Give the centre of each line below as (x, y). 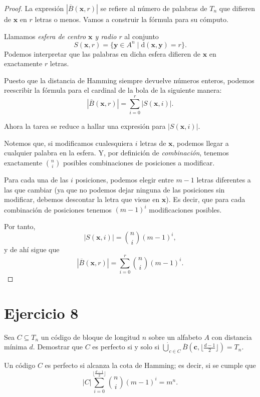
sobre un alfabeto (175, 337)
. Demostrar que (58, 347)
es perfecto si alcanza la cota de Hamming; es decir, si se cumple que (150, 365)
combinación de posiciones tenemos (58, 209)
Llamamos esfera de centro (45, 36)
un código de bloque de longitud (90, 337)
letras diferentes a (224, 179)
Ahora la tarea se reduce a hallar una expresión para (85, 126)
